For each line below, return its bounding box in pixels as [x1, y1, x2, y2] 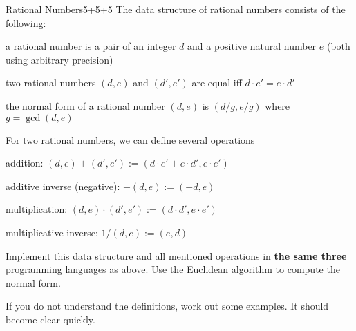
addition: [6, 155, 44, 170]
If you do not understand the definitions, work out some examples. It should [6, 299, 329, 313]
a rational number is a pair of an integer [6, 39, 176, 53]
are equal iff [191, 75, 242, 90]
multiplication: [6, 202, 68, 216]
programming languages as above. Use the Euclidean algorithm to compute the [6, 262, 340, 276]
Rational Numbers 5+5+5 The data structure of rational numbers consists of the [6, 2, 346, 16]
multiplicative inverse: [6, 225, 98, 239]
